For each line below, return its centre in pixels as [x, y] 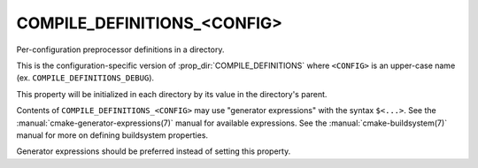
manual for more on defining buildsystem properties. [112, 135]
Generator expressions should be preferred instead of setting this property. [154, 151]
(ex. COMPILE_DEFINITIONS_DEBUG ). [85, 78]
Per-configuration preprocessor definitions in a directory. [120, 50]
